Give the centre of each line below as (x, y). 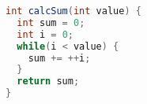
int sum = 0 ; (51, 22)
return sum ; (48, 82)
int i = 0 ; (45, 34)
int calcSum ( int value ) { (73, 11)
